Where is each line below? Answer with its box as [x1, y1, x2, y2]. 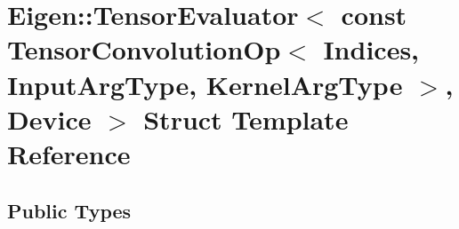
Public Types [7, 196, 132, 224]
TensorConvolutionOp [7, 31, 281, 67]
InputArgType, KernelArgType [7, 66, 403, 102]
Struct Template [143, 100, 349, 137]
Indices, [323, 31, 420, 67]
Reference [7, 135, 131, 171]
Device [7, 100, 92, 137]
